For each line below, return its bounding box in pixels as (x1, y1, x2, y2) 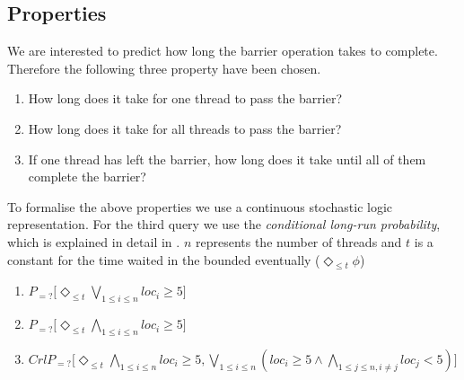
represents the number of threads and (195, 232, 402, 251)
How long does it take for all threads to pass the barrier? (28, 119, 342, 137)
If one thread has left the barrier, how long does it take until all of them (28, 149, 426, 168)
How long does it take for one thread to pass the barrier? (28, 89, 343, 108)
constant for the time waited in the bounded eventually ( (7, 250, 320, 269)
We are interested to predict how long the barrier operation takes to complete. (7, 41, 438, 60)
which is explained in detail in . (7, 232, 180, 251)
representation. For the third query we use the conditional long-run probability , (7, 215, 441, 234)
